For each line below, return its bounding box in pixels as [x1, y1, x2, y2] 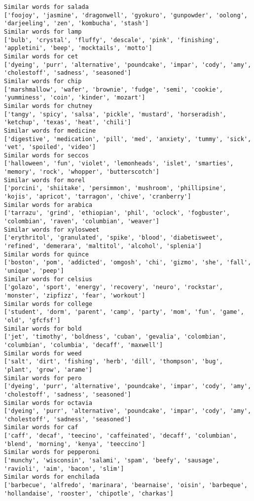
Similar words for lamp [4, 28, 82, 35]
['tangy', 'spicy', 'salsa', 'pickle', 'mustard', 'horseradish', [4, 110, 227, 118]
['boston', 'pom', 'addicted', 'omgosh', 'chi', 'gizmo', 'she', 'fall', [4, 259, 252, 266]
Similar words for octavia [4, 399, 92, 406]
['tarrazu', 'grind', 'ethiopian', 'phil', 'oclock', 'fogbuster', [4, 209, 230, 217]
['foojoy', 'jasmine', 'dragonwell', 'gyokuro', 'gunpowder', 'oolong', [4, 11, 248, 19]
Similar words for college [4, 300, 92, 307]
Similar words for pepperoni [4, 449, 100, 456]
